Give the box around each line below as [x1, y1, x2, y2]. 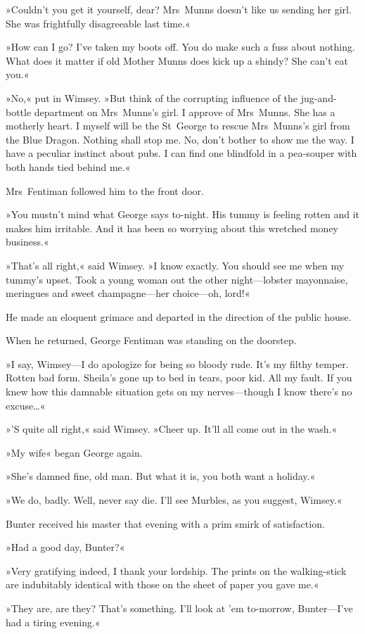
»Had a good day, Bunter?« [6, 540, 125, 554]
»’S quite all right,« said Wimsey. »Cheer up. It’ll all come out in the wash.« [6, 421, 338, 436]
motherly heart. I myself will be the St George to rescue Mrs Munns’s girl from [6, 118, 350, 133]
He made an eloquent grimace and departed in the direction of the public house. [6, 309, 352, 324]
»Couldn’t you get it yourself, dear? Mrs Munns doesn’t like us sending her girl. [6, 2, 352, 16]
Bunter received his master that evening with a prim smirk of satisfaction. [6, 516, 325, 531]
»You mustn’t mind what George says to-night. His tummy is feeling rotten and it [6, 207, 360, 222]
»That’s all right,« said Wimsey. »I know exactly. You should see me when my [6, 258, 345, 272]
